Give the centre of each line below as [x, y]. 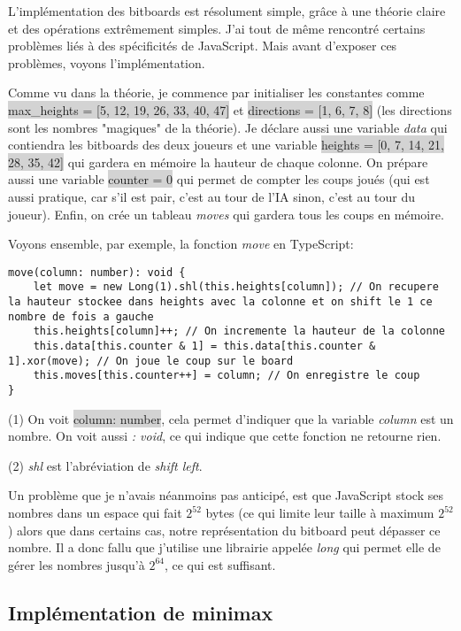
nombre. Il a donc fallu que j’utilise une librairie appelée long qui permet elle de [224, 547]
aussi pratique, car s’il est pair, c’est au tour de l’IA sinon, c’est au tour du [212, 196]
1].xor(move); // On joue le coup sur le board [151, 361]
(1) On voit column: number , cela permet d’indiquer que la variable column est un [231, 418]
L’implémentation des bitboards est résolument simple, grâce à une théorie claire [227, 11]
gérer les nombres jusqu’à [77, 564]
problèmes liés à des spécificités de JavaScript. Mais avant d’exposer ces [203, 46]
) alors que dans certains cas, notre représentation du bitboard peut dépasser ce [224, 530]
